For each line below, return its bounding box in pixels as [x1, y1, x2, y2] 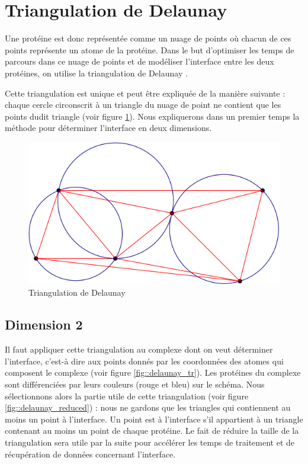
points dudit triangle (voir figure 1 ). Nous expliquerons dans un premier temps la [5, 110, 300, 122]
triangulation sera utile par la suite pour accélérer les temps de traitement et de [5, 436, 294, 448]
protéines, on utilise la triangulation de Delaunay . [5, 66, 188, 79]
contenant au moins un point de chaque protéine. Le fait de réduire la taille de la [5, 424, 299, 437]
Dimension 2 [5, 315, 83, 334]
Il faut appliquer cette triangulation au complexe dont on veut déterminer [5, 343, 273, 356]
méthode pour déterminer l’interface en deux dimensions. [5, 121, 212, 134]
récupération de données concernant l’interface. [5, 447, 176, 460]
